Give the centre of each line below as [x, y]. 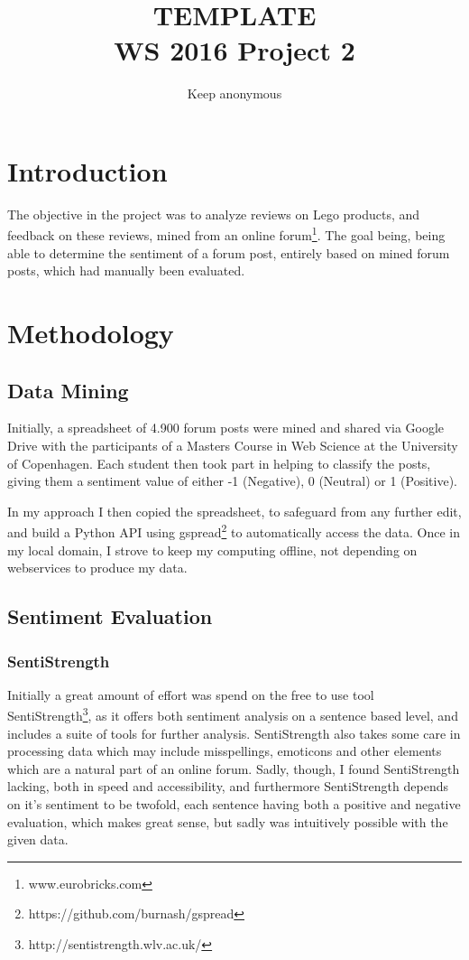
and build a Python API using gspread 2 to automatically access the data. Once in [234, 531]
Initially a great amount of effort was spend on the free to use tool [191, 694]
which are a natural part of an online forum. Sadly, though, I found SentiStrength [234, 768]
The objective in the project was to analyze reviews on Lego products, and [214, 214]
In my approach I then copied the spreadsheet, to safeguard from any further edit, [234, 511]
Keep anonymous [234, 93]
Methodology [91, 333]
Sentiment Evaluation [110, 616]
